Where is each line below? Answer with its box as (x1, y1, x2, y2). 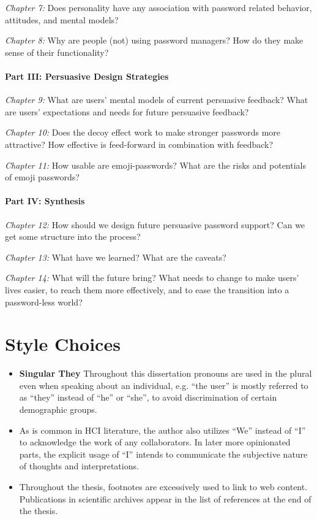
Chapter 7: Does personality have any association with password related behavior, (5, 1, 312, 13)
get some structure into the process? (5, 230, 141, 243)
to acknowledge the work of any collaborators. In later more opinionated (19, 436, 291, 448)
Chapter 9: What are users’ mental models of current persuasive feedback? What (5, 93, 308, 106)
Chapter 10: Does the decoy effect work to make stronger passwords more (5, 126, 281, 139)
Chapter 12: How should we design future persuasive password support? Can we (5, 218, 305, 231)
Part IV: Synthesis (5, 194, 85, 207)
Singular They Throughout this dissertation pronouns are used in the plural (19, 367, 312, 380)
